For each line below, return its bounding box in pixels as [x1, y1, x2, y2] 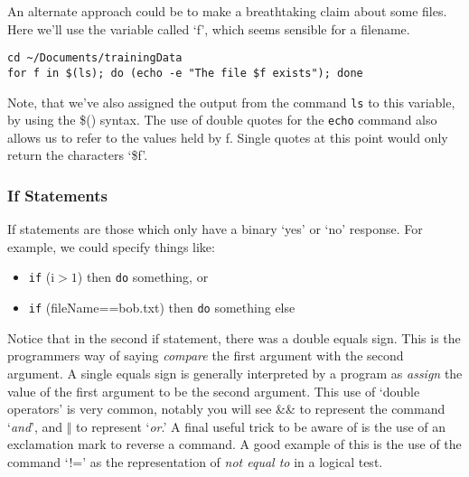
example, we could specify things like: [7, 237, 215, 256]
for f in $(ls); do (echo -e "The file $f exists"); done [7, 66, 363, 79]
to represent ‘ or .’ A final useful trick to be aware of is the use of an [76, 416, 446, 435]
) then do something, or [77, 267, 209, 286]
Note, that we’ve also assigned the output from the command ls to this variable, [7, 92, 455, 111]
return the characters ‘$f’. [7, 145, 148, 164]
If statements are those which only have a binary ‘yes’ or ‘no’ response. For [7, 220, 423, 238]
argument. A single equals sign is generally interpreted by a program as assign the [7, 363, 463, 382]
